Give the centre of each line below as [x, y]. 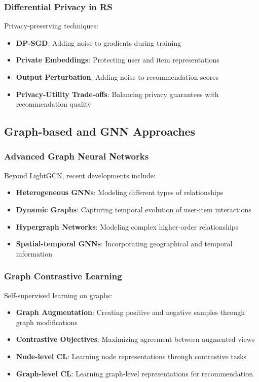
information [34, 253]
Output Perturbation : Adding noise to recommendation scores [117, 77]
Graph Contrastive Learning [63, 276]
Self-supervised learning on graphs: [58, 295]
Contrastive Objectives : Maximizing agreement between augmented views [135, 339]
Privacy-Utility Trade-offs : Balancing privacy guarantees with [117, 94]
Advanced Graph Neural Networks [77, 156]
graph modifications [47, 322]
